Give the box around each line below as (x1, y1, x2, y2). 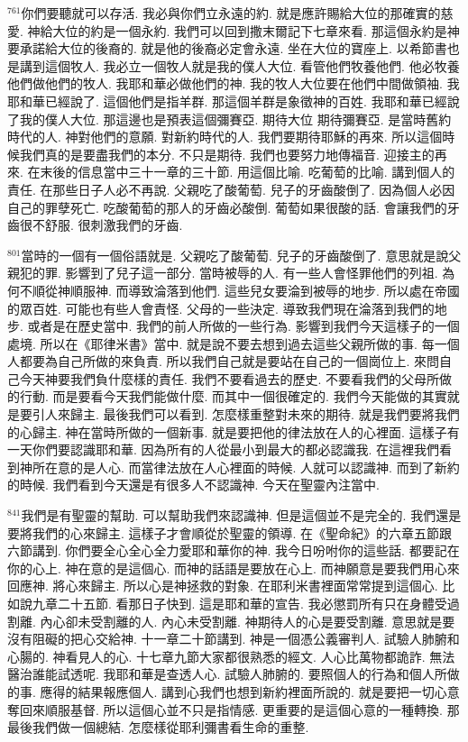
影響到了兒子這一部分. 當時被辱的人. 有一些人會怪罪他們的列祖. (65, 263, 438, 282)
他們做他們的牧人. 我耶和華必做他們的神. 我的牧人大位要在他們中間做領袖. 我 (7, 74, 460, 93)
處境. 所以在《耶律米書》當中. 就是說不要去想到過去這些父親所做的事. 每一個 (7, 334, 460, 353)
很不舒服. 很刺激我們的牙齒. (19, 215, 183, 234)
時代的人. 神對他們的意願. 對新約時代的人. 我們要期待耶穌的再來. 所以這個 (7, 127, 443, 146)
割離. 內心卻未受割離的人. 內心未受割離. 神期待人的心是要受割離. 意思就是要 (7, 611, 455, 630)
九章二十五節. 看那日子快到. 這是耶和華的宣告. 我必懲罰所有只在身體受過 (32, 594, 460, 612)
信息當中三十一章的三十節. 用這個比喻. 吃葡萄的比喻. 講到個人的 (78, 162, 455, 181)
